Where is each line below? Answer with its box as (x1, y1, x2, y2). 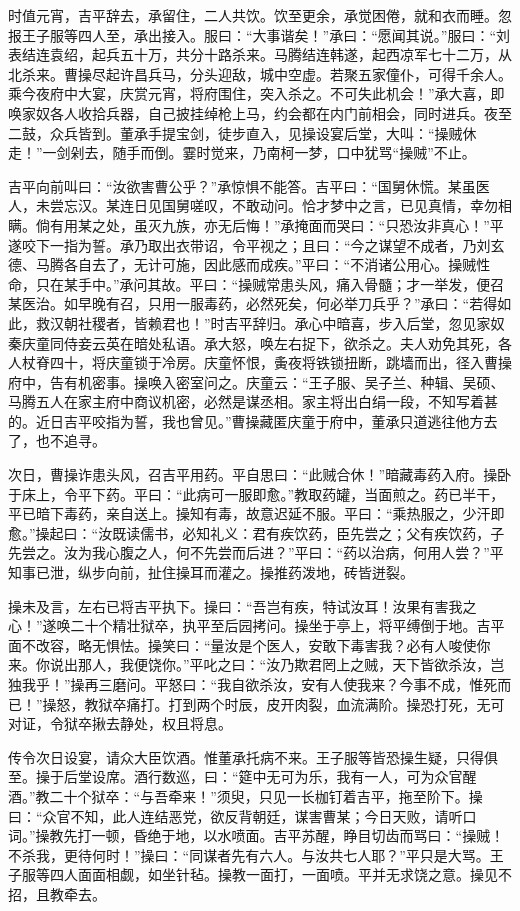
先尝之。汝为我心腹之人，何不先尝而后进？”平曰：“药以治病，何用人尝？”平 (8, 542, 504, 563)
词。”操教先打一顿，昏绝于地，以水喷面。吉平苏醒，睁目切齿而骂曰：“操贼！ (8, 825, 505, 846)
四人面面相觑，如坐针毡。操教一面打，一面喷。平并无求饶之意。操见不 (49, 864, 512, 885)
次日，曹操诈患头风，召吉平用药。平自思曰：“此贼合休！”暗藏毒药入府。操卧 (8, 464, 512, 485)
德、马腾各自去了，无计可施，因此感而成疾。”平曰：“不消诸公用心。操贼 (8, 254, 477, 275)
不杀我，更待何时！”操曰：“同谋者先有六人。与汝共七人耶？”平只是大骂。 (8, 844, 490, 865)
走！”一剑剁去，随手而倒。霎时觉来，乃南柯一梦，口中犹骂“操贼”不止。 (8, 142, 476, 163)
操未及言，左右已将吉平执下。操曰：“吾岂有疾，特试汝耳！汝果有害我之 (8, 595, 477, 616)
